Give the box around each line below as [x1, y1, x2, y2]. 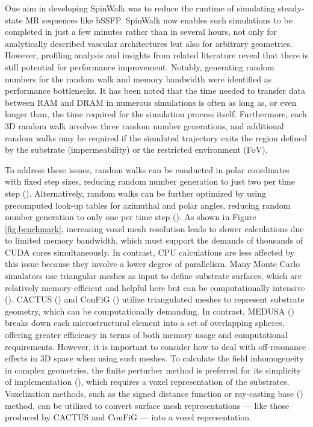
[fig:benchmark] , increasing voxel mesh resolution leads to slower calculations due [5, 222, 304, 235]
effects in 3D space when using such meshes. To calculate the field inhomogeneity [5, 352, 304, 364]
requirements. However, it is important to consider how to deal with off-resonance [5, 340, 306, 352]
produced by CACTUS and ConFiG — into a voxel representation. [5, 411, 252, 423]
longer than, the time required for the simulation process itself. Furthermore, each [5, 108, 307, 120]
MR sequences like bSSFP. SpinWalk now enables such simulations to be [25, 13, 293, 26]
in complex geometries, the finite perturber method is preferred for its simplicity [5, 363, 302, 376]
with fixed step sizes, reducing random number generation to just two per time [5, 175, 295, 188]
